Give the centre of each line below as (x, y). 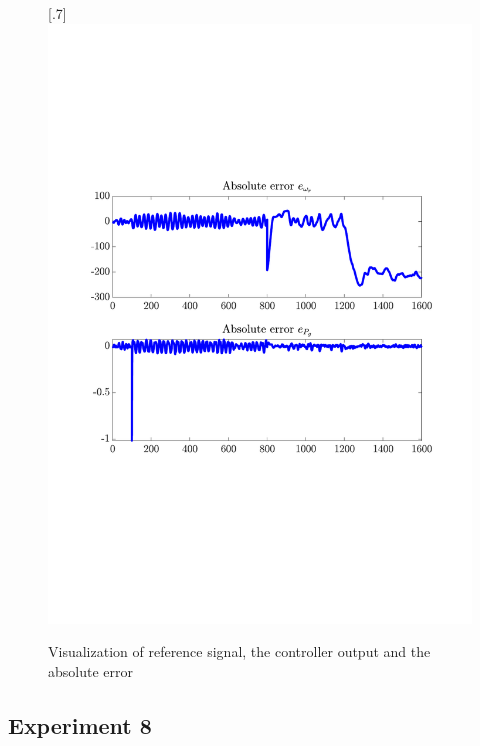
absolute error (90, 670)
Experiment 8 (80, 724)
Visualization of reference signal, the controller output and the (239, 651)
